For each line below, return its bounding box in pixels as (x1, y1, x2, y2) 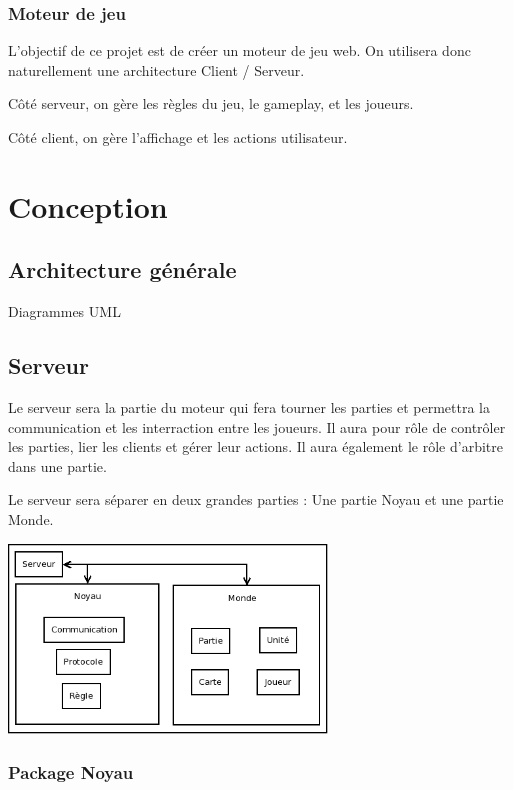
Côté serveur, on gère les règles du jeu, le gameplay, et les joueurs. (8, 93, 414, 114)
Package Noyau (8, 760, 134, 785)
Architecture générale (8, 254, 237, 285)
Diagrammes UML (8, 301, 121, 322)
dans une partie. (8, 455, 107, 476)
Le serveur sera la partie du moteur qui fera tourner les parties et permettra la (8, 396, 490, 417)
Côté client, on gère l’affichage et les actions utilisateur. (8, 127, 348, 147)
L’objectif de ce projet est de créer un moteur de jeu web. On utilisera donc (8, 40, 471, 61)
